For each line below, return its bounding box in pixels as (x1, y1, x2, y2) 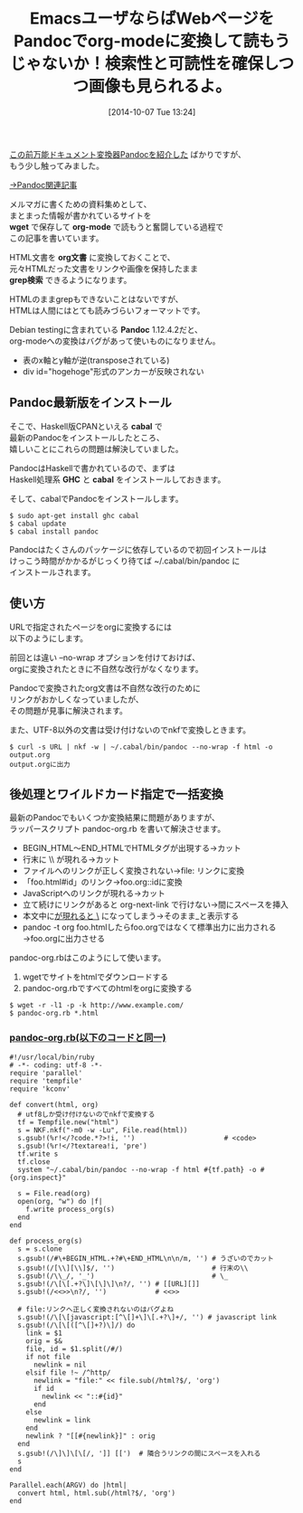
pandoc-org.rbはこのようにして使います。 (9, 952, 166, 963)
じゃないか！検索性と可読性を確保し (9, 53, 279, 74)
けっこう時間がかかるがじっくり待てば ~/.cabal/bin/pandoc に (9, 555, 241, 566)
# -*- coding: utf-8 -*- (9, 1060, 103, 1070)
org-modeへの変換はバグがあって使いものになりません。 (9, 336, 221, 346)
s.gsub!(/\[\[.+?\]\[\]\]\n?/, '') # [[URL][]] (17, 1279, 201, 1289)
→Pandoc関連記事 (9, 179, 78, 190)
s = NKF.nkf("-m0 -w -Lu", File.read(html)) (17, 1125, 188, 1135)
